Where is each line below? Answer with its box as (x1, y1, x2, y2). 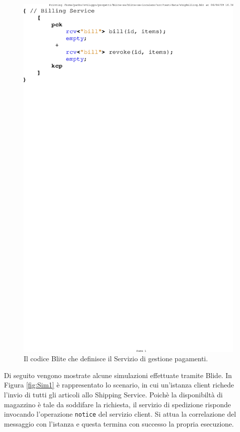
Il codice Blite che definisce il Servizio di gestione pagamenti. (24, 353, 208, 364)
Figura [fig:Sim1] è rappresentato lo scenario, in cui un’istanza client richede (4, 380, 234, 390)
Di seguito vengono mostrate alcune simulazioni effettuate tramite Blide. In (4, 370, 232, 380)
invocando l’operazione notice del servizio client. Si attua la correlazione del (4, 409, 236, 419)
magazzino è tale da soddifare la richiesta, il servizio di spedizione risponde (4, 399, 231, 409)
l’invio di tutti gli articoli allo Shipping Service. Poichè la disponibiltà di (4, 389, 223, 399)
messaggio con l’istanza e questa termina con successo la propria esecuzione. (4, 418, 234, 429)
